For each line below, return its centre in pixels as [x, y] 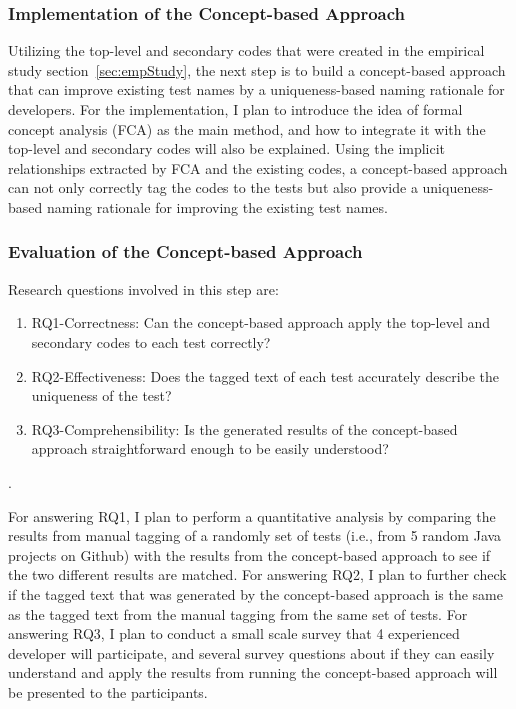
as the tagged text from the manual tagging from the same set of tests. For [238, 613]
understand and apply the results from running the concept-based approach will [253, 672]
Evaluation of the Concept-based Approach [185, 251]
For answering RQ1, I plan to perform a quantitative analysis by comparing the [252, 515]
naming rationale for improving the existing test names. [217, 206]
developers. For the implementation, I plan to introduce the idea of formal [235, 109]
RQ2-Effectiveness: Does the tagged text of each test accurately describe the [265, 375]
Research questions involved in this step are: [143, 288]
